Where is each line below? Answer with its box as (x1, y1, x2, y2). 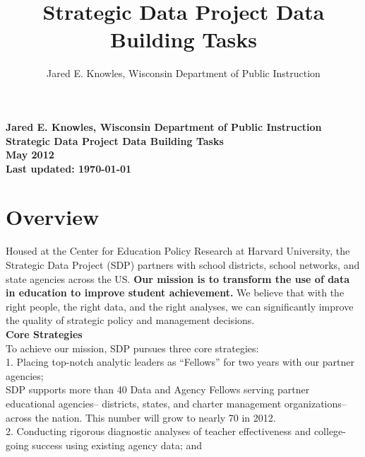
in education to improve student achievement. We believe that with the (6, 285, 345, 300)
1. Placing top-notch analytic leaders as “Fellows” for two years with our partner (6, 354, 355, 369)
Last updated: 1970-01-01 (6, 161, 132, 175)
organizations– (284, 395, 347, 410)
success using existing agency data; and (32, 437, 203, 452)
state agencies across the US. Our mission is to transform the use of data (6, 271, 350, 286)
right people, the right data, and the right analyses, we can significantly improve (6, 299, 354, 313)
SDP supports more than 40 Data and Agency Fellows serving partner (6, 382, 310, 397)
